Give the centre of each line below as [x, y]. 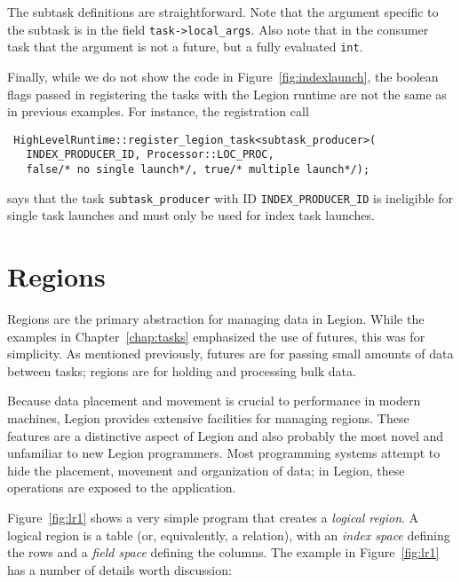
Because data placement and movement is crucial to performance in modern [214, 401]
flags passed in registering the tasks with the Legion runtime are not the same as [227, 94]
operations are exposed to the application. [122, 488]
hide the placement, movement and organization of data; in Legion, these [206, 470]
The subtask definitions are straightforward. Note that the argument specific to [223, 12]
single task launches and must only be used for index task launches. [191, 215]
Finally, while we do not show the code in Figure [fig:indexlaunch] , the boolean [223, 76]
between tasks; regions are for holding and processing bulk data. [182, 370]
